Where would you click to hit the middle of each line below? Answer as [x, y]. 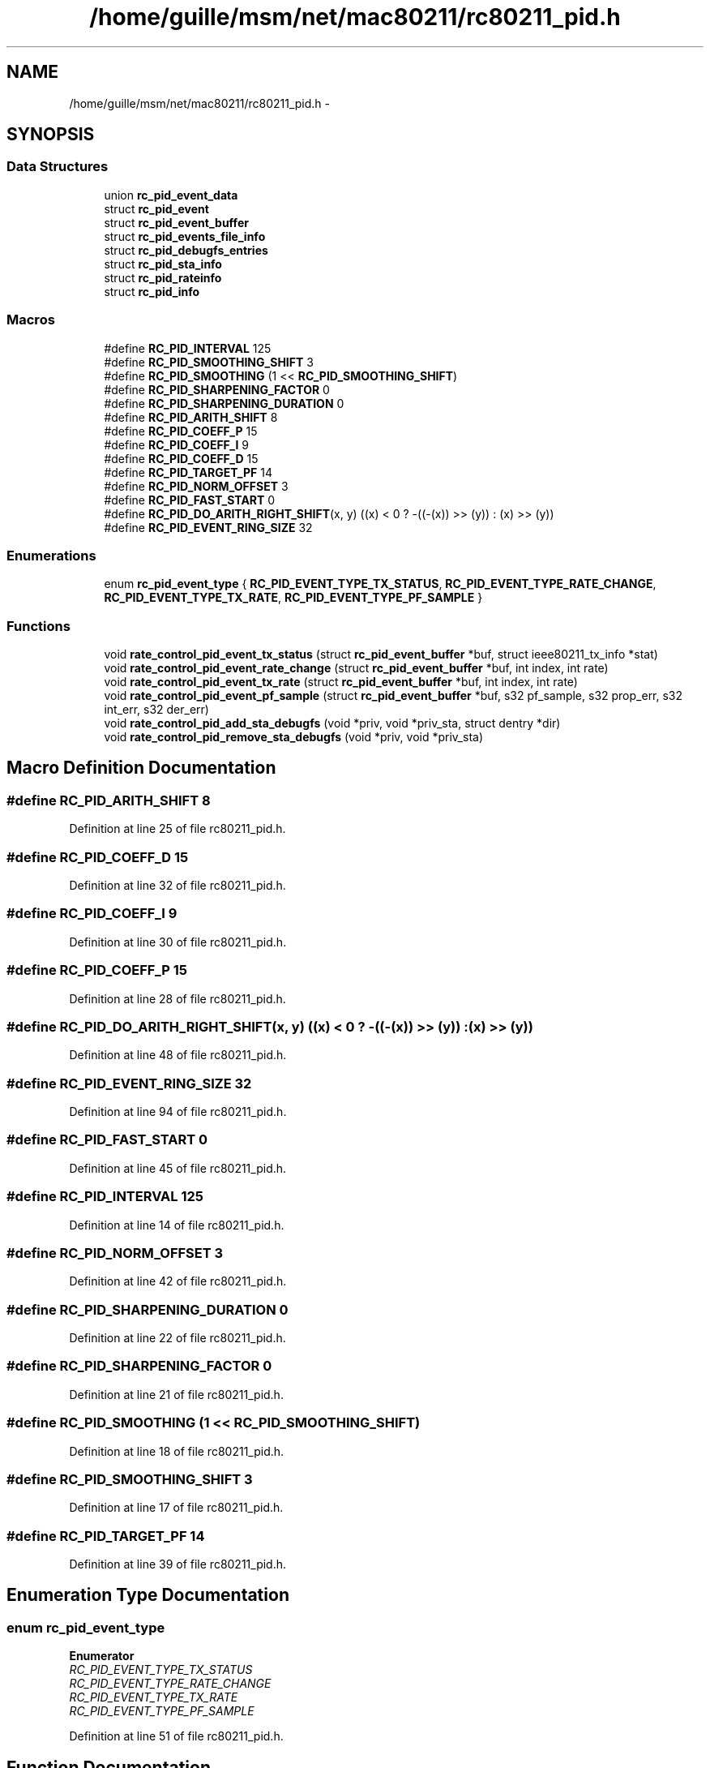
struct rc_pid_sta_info [163, 264]
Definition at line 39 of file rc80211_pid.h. [178, 1564]
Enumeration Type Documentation [148, 1595]
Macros [31, 320]
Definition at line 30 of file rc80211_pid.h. [178, 942]
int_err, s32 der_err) [156, 710]
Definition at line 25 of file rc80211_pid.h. [177, 829]
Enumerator [102, 1656]
